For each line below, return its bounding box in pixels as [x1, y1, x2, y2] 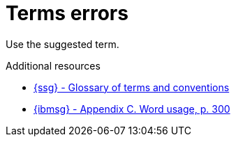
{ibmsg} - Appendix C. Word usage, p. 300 [34, 102, 230, 115]
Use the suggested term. [6, 38, 119, 50]
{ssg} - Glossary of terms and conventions [34, 81, 230, 93]
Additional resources [6, 59, 101, 72]
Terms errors [6, 1, 128, 25]
